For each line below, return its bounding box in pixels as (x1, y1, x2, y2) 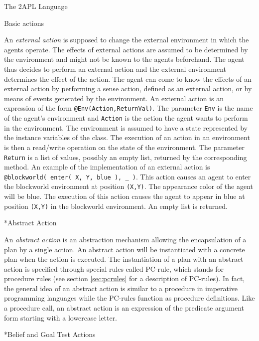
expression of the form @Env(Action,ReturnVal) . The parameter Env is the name (4, 103, 253, 113)
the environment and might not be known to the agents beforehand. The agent (4, 54, 245, 64)
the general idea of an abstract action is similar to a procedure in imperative (4, 283, 238, 293)
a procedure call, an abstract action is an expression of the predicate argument (4, 303, 244, 313)
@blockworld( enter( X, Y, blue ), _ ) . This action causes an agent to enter (4, 171, 251, 181)
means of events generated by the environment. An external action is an (4, 93, 224, 103)
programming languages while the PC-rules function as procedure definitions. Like (4, 293, 255, 303)
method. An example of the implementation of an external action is (4, 162, 210, 172)
